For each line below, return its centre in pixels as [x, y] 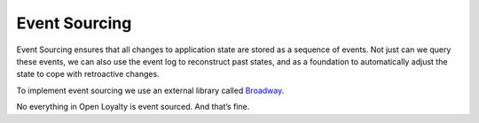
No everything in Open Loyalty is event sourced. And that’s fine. [133, 107]
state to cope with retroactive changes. [88, 74]
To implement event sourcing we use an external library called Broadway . [150, 90]
